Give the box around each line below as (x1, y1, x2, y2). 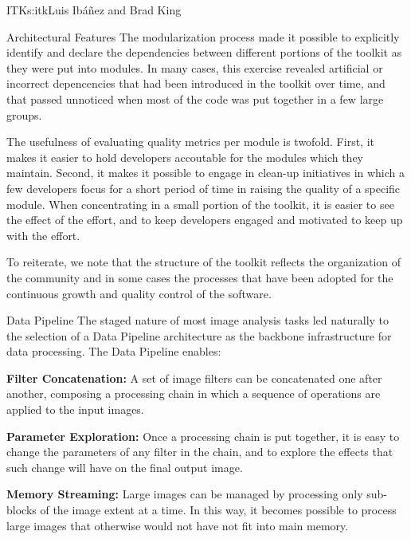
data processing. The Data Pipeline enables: (6, 343, 221, 360)
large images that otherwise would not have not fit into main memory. (6, 517, 349, 533)
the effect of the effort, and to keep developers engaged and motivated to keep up (6, 211, 403, 228)
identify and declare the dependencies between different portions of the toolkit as (6, 44, 402, 61)
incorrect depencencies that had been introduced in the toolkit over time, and (6, 75, 386, 92)
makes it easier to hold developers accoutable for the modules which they (6, 148, 363, 165)
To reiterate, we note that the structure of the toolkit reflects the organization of (6, 254, 401, 270)
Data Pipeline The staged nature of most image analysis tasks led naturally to (6, 312, 389, 329)
